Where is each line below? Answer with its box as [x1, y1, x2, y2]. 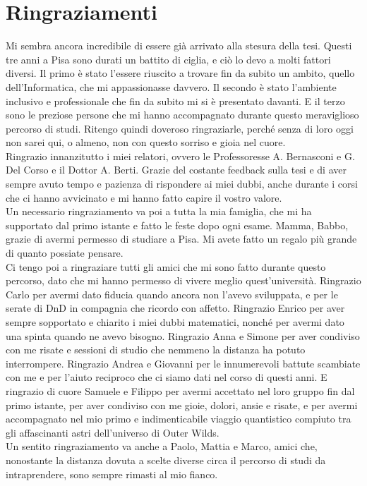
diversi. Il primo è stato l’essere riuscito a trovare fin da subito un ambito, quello [6, 66, 355, 80]
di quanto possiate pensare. [6, 245, 124, 260]
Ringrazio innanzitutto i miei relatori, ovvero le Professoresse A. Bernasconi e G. [6, 148, 355, 163]
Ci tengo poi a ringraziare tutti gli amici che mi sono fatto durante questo [6, 259, 326, 274]
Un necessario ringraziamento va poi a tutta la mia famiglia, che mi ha [6, 204, 312, 219]
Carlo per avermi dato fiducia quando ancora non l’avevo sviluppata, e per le [6, 286, 338, 301]
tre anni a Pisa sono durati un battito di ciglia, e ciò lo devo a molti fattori [6, 51, 331, 66]
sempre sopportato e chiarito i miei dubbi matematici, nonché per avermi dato [6, 315, 344, 329]
